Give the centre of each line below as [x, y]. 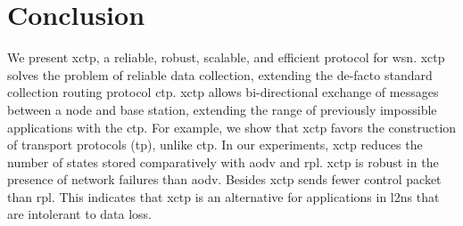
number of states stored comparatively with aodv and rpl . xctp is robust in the [223, 161]
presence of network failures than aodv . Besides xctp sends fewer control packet [224, 179]
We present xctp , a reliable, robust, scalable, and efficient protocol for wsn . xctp [226, 57]
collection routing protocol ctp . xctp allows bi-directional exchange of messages [223, 92]
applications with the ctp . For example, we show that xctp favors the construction [232, 127]
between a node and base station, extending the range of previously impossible [222, 109]
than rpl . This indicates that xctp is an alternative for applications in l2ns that [223, 196]
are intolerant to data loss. [80, 214]
